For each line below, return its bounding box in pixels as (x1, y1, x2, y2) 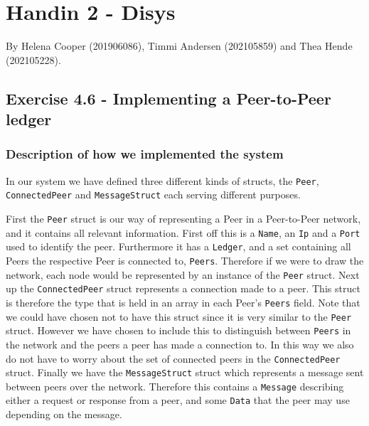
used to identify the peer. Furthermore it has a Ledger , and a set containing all (6, 239, 351, 254)
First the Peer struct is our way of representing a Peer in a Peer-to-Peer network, (6, 211, 361, 226)
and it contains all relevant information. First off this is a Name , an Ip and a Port (6, 225, 360, 240)
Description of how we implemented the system (6, 145, 284, 163)
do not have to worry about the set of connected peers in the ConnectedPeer (6, 351, 341, 366)
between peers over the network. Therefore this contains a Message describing (6, 378, 344, 393)
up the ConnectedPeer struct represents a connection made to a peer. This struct (6, 281, 360, 296)
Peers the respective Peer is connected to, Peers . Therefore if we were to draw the (6, 252, 364, 267)
